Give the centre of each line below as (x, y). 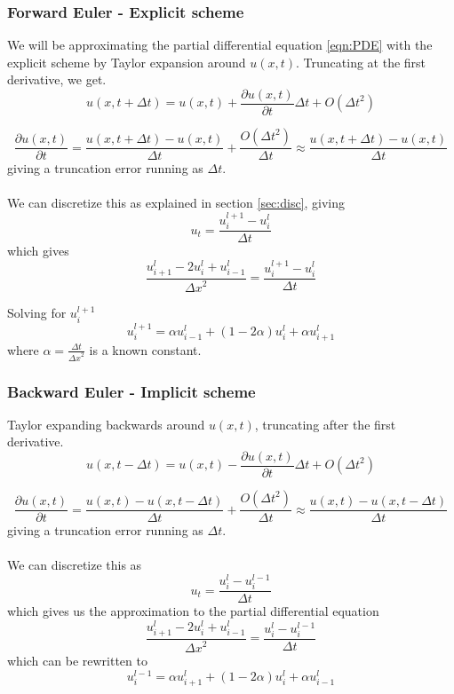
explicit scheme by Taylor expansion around (127, 62)
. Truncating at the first (361, 62)
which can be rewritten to (77, 661)
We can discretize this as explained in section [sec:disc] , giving (176, 203)
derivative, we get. (57, 79)
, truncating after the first (325, 424)
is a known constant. (145, 349)
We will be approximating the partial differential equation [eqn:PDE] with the (220, 45)
